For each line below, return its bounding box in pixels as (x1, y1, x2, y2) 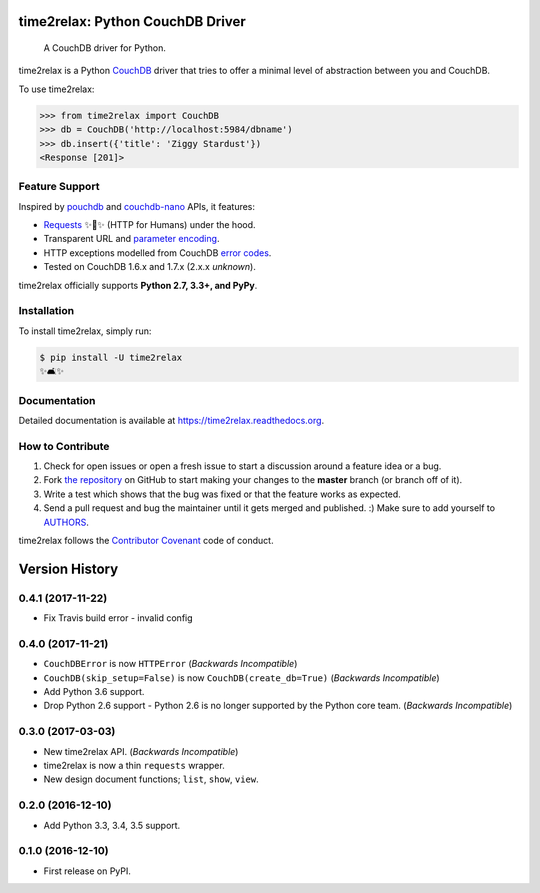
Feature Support (18, 180, 100, 194)
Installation (18, 304, 75, 318)
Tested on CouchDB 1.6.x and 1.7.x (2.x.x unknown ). (43, 261, 257, 273)
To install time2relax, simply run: (18, 325, 152, 337)
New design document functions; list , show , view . (43, 773, 259, 785)
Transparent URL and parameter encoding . (43, 233, 220, 245)
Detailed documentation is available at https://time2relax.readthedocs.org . (18, 414, 325, 426)
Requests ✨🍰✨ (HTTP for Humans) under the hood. (43, 219, 256, 231)
